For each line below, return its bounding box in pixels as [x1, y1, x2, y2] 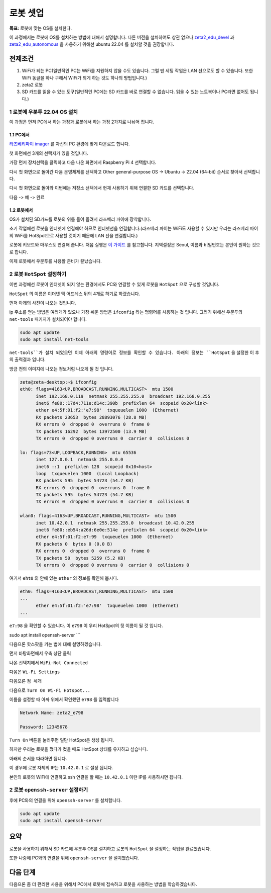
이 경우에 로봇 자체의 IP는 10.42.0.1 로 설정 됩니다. [9, 765, 113, 771]
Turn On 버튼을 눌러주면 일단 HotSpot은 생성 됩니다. [9, 737, 114, 743]
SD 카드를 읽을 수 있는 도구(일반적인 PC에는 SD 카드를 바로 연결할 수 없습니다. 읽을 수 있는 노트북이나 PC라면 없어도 [22, 88, 249, 95]
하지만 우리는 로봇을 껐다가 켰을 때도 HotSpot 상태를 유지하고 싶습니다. [9, 746, 148, 752]
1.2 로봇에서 [9, 207, 33, 213]
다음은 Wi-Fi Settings [9, 669, 60, 675]
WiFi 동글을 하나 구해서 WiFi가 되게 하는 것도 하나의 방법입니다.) [22, 74, 148, 80]
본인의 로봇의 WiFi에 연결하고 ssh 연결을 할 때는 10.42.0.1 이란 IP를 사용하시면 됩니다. [9, 774, 183, 780]
